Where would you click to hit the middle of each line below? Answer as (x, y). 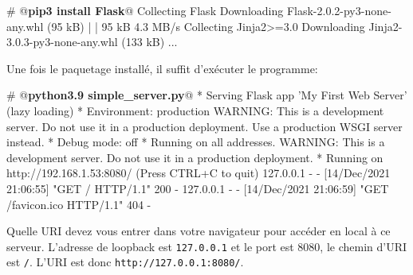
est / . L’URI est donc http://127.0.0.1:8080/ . (125, 262)
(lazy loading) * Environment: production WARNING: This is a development (195, 110)
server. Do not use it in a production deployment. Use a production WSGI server (205, 126)
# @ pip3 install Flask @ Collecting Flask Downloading (145, 10)
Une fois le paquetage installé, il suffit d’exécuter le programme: (162, 68)
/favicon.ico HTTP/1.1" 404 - (79, 204)
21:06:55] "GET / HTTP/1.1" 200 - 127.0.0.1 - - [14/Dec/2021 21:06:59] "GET (198, 188)
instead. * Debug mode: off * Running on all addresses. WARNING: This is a (196, 142)
